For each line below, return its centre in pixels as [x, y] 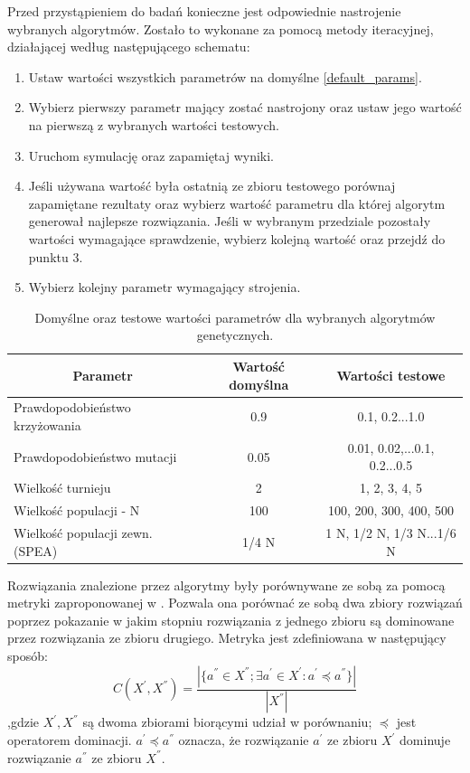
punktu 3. [56, 256]
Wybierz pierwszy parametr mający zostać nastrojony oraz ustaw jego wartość [245, 107]
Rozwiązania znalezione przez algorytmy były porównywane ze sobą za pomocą [226, 584]
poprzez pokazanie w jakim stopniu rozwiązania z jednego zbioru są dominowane [231, 620]
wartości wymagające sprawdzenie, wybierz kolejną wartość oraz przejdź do [237, 238]
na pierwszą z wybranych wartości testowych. [154, 124]
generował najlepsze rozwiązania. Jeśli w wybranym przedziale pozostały [230, 221]
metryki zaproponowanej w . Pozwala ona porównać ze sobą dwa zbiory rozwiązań [235, 603]
